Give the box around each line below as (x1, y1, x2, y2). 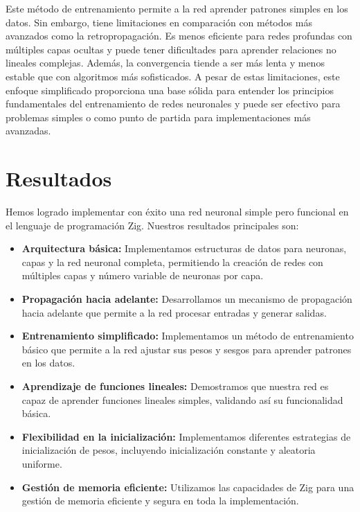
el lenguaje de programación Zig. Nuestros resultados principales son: (6, 218, 299, 232)
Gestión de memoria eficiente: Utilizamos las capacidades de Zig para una (21, 479, 354, 494)
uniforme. (21, 456, 62, 470)
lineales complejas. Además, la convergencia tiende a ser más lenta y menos (6, 55, 325, 70)
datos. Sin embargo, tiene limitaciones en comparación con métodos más (6, 15, 312, 29)
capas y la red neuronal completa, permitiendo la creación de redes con (21, 254, 323, 269)
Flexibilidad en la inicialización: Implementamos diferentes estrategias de (21, 429, 351, 443)
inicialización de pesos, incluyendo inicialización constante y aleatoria (21, 443, 316, 457)
